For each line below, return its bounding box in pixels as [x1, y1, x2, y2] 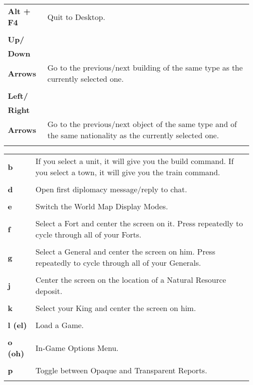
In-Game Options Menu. [36, 342, 119, 353]
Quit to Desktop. [47, 11, 106, 22]
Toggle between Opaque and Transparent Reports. [36, 365, 207, 376]
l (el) [8, 319, 27, 330]
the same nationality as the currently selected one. [47, 129, 219, 141]
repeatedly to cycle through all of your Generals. [36, 257, 201, 268]
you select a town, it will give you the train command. [36, 166, 220, 178]
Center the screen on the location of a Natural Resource [36, 274, 226, 285]
